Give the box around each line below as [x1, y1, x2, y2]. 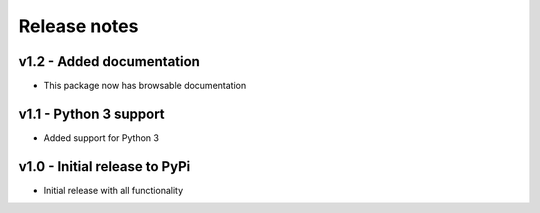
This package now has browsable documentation [43, 80, 247, 92]
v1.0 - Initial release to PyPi [18, 158, 191, 175]
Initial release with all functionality [43, 184, 184, 196]
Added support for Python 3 [43, 131, 160, 144]
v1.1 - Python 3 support [18, 105, 165, 122]
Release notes [18, 15, 139, 37]
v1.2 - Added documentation [18, 53, 200, 70]
